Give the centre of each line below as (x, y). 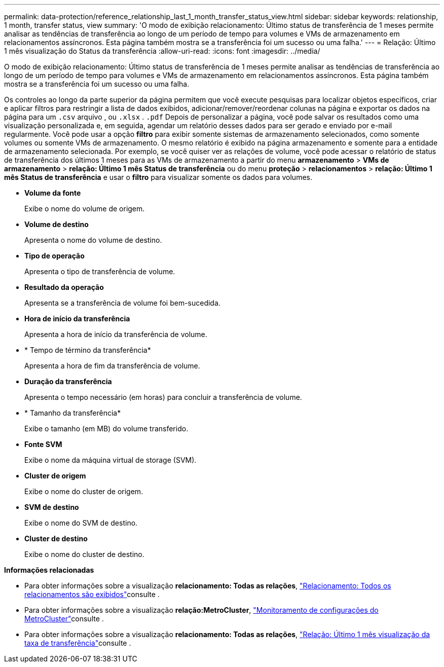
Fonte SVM (43, 444)
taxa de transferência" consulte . (78, 643)
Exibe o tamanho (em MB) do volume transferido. (106, 429)
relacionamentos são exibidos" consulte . (92, 594)
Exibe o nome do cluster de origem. (84, 491)
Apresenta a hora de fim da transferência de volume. (112, 366)
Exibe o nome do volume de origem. (85, 209)
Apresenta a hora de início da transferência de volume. (116, 334)
